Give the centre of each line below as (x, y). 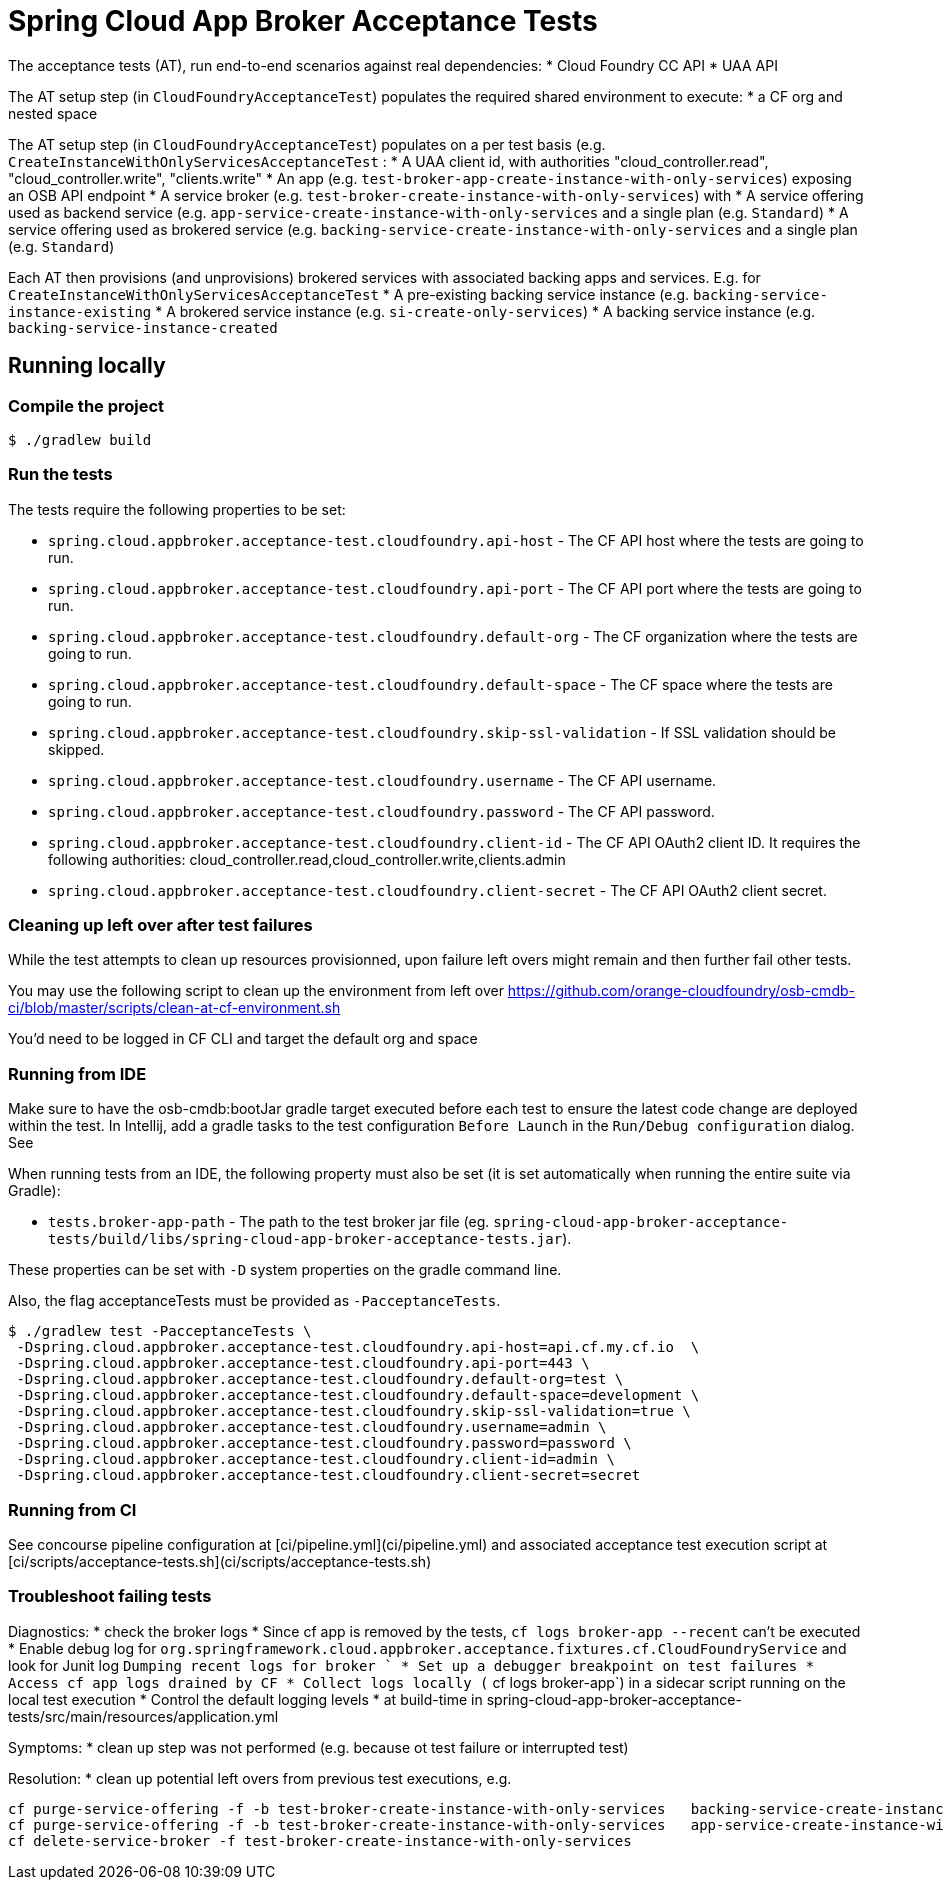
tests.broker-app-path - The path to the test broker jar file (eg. (269, 1222)
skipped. (76, 749)
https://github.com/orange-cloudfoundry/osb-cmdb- (681, 991)
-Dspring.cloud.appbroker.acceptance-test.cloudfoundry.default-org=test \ (320, 1379)
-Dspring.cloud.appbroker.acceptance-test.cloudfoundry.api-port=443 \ (303, 1363)
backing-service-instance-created (143, 327)
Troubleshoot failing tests (110, 1596)
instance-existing (80, 311)
